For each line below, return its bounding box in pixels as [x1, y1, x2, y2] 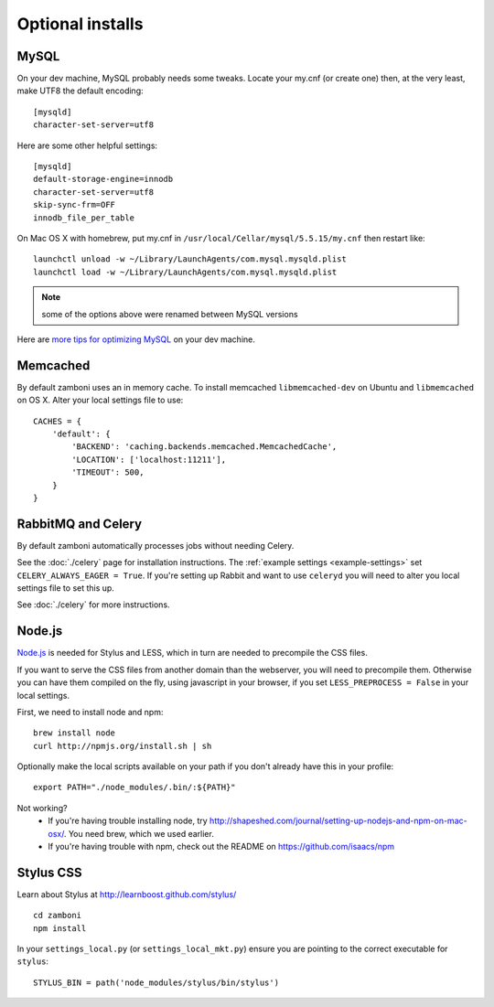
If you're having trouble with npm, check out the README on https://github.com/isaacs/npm [48, 841, 395, 852]
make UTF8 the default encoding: [16, 85, 144, 96]
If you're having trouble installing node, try [48, 815, 208, 827]
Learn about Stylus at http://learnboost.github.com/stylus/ [16, 888, 237, 900]
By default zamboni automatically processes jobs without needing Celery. [16, 540, 295, 551]
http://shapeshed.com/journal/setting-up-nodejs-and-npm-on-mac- [209, 815, 467, 827]
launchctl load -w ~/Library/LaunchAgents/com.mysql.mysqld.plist [33, 266, 338, 277]
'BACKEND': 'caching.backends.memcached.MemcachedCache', [71, 442, 338, 452]
